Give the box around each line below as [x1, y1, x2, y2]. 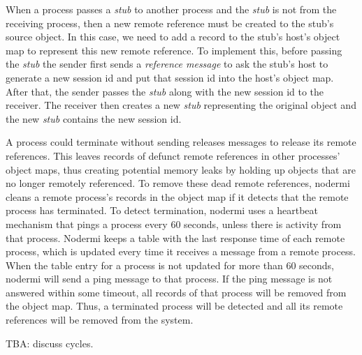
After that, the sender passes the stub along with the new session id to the [6, 84, 324, 98]
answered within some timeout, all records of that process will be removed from [6, 285, 347, 299]
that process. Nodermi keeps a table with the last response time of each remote [6, 230, 345, 245]
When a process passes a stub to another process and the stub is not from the [6, 2, 337, 16]
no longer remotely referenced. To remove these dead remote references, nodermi [6, 176, 350, 190]
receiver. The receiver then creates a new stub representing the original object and [6, 98, 356, 112]
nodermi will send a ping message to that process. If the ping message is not [6, 271, 333, 286]
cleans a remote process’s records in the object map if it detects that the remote [6, 189, 349, 204]
